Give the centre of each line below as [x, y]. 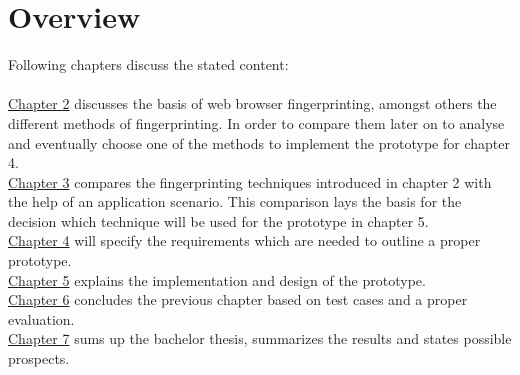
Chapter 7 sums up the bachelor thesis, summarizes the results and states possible [260, 338]
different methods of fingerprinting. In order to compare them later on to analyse [256, 122]
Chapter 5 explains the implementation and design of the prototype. [217, 279]
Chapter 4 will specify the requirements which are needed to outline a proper [244, 240]
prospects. [39, 358]
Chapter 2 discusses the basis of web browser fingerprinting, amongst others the [252, 103]
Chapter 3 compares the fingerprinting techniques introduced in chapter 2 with [250, 181]
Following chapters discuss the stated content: [148, 64]
